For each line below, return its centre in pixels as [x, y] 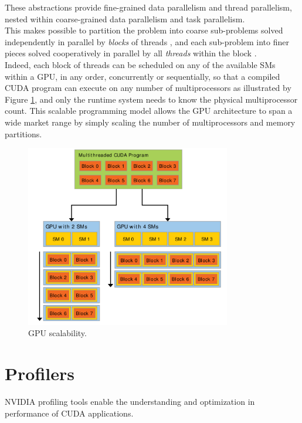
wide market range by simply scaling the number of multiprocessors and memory [150, 122]
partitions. [23, 133]
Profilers [40, 373]
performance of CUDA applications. [69, 413]
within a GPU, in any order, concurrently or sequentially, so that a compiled [142, 76]
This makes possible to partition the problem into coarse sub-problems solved [144, 30]
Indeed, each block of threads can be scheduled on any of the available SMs [140, 64]
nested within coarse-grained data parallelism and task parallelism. [125, 18]
